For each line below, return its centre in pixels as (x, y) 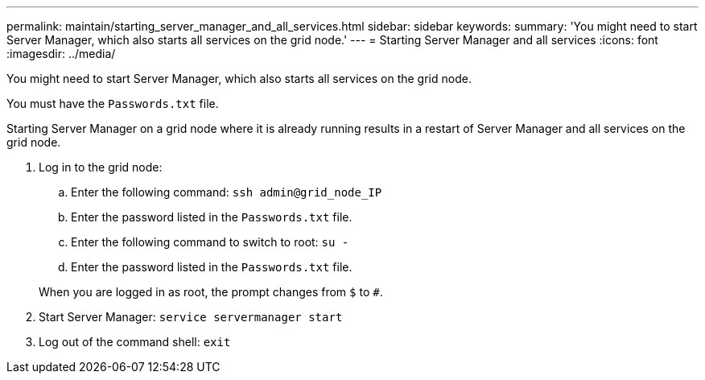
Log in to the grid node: (101, 167)
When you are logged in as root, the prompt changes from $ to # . (211, 292)
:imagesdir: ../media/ (61, 54)
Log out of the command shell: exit (135, 342)
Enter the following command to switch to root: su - (210, 242)
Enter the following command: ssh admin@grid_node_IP (227, 192)
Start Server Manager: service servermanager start (191, 317)
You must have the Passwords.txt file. (113, 103)
